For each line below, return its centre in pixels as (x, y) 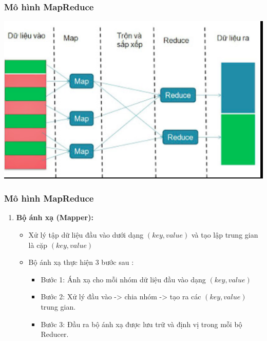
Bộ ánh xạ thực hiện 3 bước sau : (81, 262)
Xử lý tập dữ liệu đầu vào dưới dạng (86, 234)
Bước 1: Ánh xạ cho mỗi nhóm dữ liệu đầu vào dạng (123, 279)
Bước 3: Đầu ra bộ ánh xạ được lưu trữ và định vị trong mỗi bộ (141, 324)
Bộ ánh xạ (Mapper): (55, 217)
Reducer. (55, 334)
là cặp (38, 245)
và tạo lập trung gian (225, 234)
